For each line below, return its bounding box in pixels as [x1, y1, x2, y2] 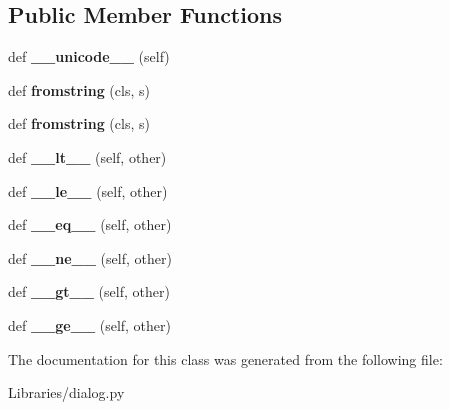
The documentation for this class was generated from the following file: [8, 348, 443, 369]
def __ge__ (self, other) [8, 314, 171, 335]
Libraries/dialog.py [8, 382, 125, 403]
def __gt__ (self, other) [8, 281, 170, 302]
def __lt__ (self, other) [8, 146, 167, 167]
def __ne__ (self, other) [8, 247, 172, 268]
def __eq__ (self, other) [8, 214, 172, 235]
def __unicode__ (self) [8, 46, 170, 67]
